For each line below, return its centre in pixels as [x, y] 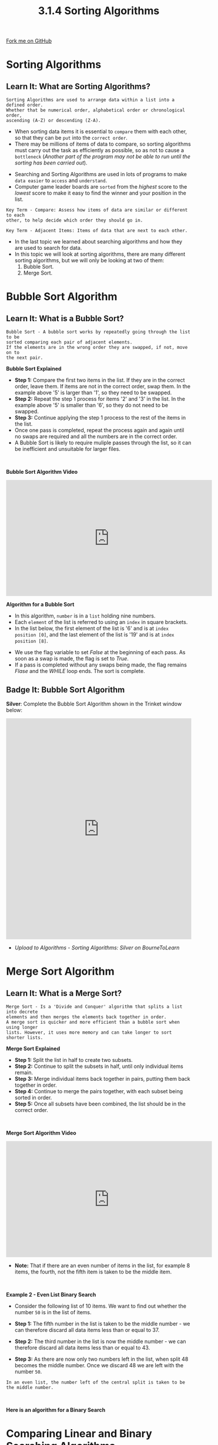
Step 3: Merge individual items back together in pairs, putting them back [103, 1079]
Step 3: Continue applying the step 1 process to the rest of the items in [100, 418]
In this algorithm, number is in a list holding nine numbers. [85, 616]
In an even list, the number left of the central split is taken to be [95, 1383]
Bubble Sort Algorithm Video [42, 472]
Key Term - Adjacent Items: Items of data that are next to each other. [97, 231]
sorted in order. [33, 1098]
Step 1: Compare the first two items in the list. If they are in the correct [100, 380]
